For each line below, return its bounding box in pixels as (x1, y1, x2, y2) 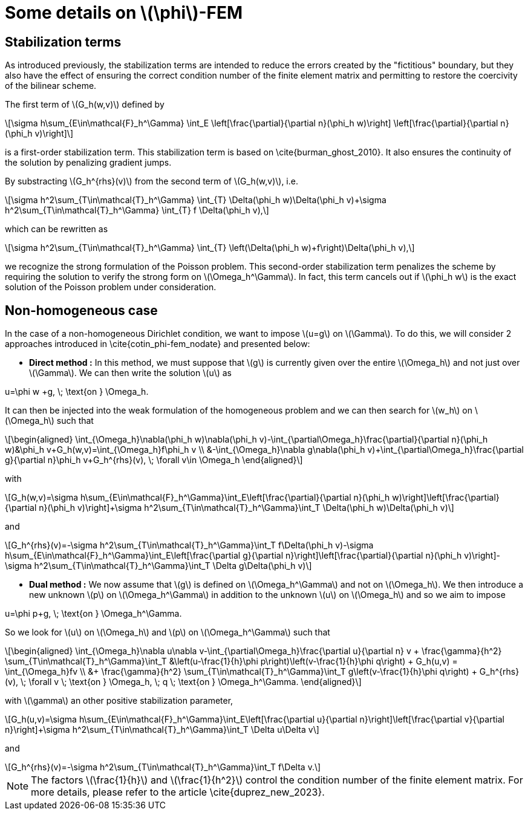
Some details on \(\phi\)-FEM (5, 2, 243, 23)
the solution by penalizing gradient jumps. (5, 157, 172, 168)
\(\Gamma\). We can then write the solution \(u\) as (29, 368, 232, 378)
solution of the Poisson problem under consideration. (5, 282, 217, 293)
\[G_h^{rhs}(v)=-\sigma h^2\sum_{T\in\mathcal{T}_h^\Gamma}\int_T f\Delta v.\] (5, 762, 321, 773)
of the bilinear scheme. (5, 80, 97, 91)
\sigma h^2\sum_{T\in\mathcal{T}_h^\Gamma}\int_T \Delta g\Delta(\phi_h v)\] (5, 560, 312, 571)
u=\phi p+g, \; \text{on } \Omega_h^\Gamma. (5, 608, 182, 619)
